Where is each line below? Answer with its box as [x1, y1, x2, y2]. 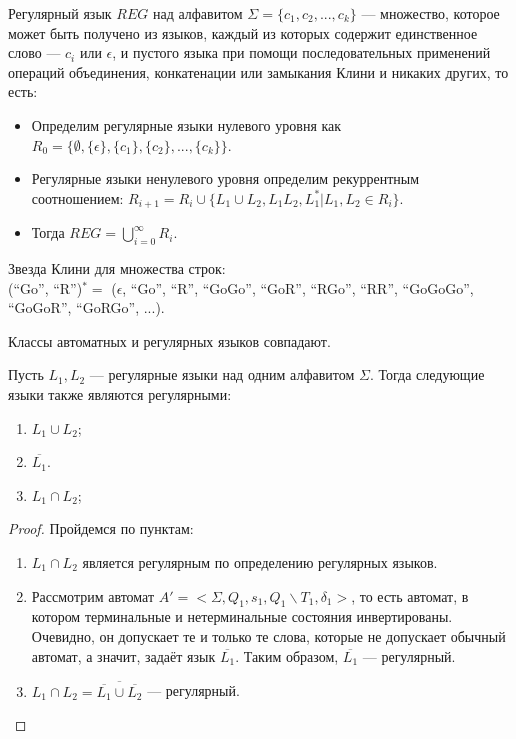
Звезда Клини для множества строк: [8, 258, 226, 278]
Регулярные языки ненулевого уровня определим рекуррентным [31, 168, 420, 189]
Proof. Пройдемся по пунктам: [8, 518, 194, 539]
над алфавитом [152, 3, 243, 23]
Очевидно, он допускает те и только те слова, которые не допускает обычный [31, 625, 506, 646]
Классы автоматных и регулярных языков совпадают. [8, 330, 331, 351]
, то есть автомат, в [351, 585, 469, 606]
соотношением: [31, 187, 124, 208]
